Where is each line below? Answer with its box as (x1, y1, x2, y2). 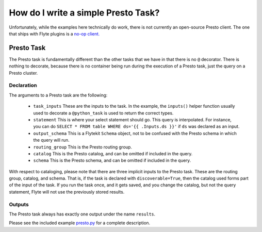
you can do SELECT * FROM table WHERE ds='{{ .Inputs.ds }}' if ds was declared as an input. (33, 124, 240, 130)
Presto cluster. (9, 70, 38, 76)
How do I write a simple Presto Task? (9, 7, 160, 18)
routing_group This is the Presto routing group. (33, 144, 132, 150)
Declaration (9, 82, 37, 89)
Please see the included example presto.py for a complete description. (9, 220, 150, 226)
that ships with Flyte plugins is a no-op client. (9, 31, 100, 36)
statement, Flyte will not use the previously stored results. (9, 189, 125, 195)
